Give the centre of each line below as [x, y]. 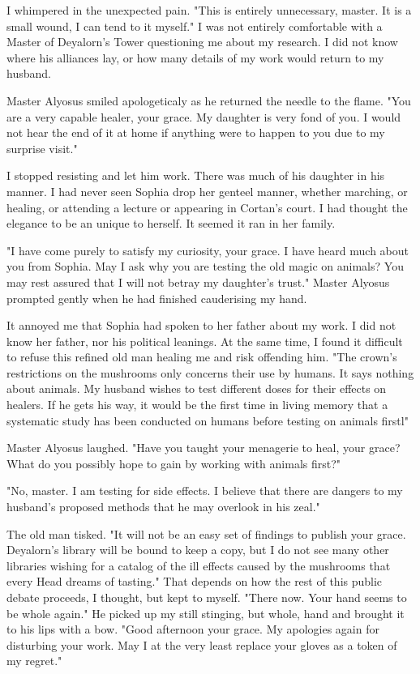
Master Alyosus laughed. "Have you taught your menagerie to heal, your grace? [204, 448]
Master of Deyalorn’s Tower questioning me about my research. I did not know [202, 42]
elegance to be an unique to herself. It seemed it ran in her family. [171, 223]
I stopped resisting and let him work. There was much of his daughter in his [196, 175]
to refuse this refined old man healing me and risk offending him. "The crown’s [202, 357]
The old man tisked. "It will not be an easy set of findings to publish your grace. [206, 533]
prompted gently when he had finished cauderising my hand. [157, 298]
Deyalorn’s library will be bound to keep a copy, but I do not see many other [198, 550]
